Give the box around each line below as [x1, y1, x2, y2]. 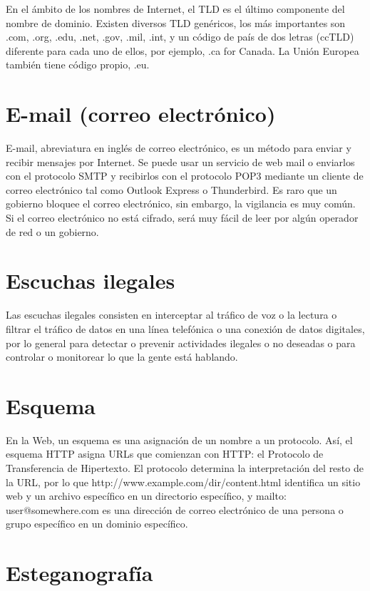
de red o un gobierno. [6, 224, 99, 239]
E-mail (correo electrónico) [6, 99, 276, 128]
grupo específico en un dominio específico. [6, 516, 188, 531]
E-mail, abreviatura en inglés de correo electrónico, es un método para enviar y [6, 140, 351, 155]
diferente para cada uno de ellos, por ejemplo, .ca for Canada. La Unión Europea [6, 43, 359, 58]
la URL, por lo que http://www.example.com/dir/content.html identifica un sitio [6, 474, 361, 489]
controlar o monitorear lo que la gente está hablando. [6, 349, 238, 364]
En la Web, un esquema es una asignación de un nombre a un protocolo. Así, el [6, 432, 353, 447]
